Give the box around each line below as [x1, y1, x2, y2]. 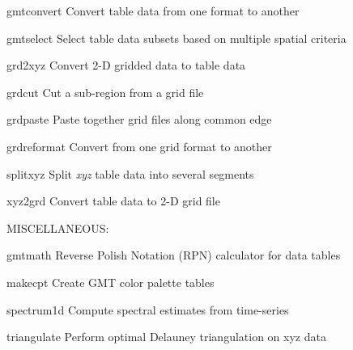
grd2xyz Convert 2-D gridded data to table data [6, 57, 246, 74]
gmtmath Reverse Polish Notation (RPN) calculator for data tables [6, 247, 341, 264]
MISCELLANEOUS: [6, 219, 109, 236]
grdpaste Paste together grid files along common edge [6, 111, 272, 128]
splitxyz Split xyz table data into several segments [6, 165, 254, 182]
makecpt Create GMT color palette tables [6, 273, 215, 290]
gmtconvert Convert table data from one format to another [6, 2, 300, 19]
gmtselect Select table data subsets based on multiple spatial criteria [6, 29, 347, 46]
